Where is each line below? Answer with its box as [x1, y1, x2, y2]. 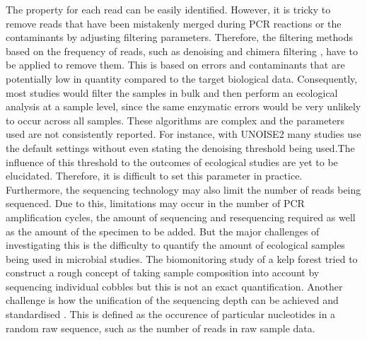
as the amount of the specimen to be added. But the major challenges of [6, 223, 320, 238]
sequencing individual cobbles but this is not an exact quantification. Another [6, 279, 343, 293]
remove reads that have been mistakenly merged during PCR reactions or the [6, 16, 342, 30]
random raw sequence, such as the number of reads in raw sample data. [6, 320, 315, 335]
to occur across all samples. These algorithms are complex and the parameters [6, 112, 345, 127]
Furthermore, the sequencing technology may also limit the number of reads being [6, 182, 361, 197]
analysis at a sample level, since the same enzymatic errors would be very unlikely [6, 99, 361, 114]
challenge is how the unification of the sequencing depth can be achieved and [6, 293, 339, 307]
